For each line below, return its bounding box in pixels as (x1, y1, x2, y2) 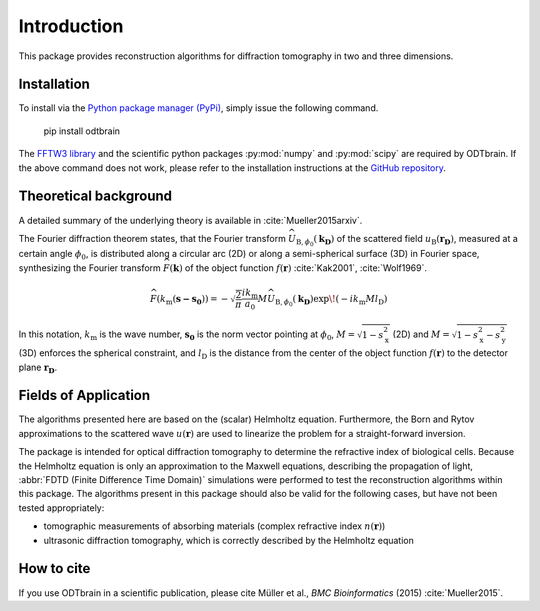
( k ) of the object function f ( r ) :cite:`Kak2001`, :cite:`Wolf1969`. (169, 261, 427, 274)
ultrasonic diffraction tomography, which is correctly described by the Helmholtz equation (43, 534, 414, 546)
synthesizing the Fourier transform (18, 261, 162, 274)
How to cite (18, 560, 91, 577)
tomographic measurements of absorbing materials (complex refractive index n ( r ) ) (43, 520, 386, 532)
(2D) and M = (392, 328, 450, 340)
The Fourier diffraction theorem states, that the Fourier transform (18, 232, 287, 244)
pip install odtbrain (43, 125, 120, 137)
